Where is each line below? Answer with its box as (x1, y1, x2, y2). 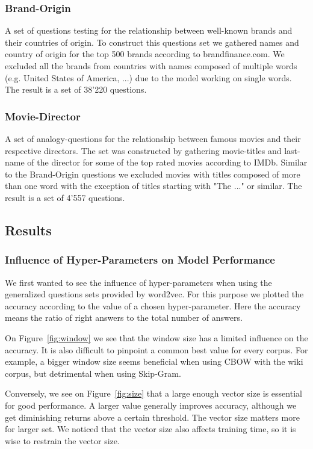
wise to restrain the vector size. (5, 434, 120, 447)
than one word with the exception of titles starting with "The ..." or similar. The (5, 179, 302, 192)
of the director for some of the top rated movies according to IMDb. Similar (27, 156, 308, 169)
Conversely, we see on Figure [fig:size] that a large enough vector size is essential (5, 387, 302, 400)
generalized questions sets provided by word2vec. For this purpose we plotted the (5, 288, 304, 300)
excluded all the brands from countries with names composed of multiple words (5, 60, 297, 72)
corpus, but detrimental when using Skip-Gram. (5, 367, 181, 379)
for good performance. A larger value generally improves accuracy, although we (5, 398, 297, 411)
